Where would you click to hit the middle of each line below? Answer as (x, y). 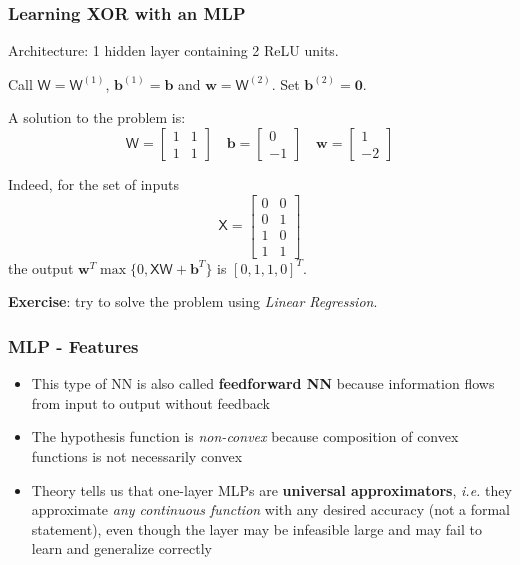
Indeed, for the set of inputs (93, 184)
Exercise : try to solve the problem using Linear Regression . (193, 301)
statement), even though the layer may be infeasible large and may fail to (256, 528)
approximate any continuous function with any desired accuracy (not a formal (271, 509)
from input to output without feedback (150, 402)
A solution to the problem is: (97, 117)
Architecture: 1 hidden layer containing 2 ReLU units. (173, 50)
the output (41, 267)
